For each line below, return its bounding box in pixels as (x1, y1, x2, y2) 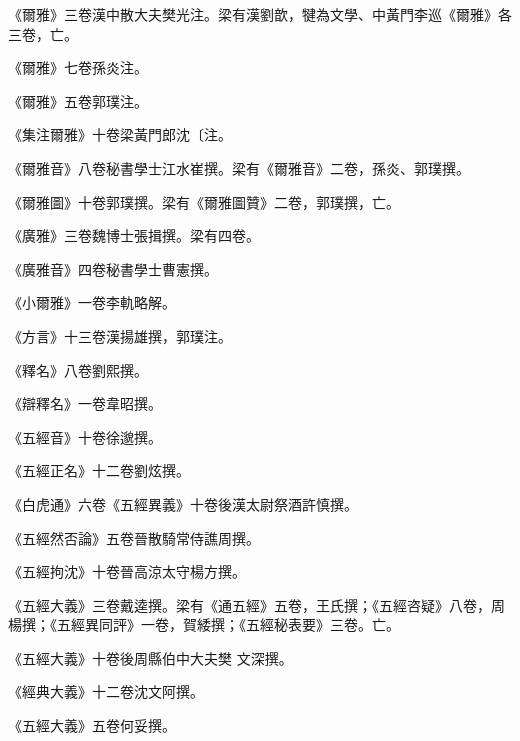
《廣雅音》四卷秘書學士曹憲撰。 (8, 258, 218, 279)
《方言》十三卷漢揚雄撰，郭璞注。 (8, 325, 232, 346)
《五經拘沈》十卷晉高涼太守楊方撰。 (8, 561, 246, 582)
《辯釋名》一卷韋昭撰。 (8, 393, 162, 414)
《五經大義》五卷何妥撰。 (8, 715, 176, 736)
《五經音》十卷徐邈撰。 (8, 426, 162, 447)
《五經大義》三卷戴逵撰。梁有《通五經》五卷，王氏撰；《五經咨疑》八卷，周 (8, 594, 505, 615)
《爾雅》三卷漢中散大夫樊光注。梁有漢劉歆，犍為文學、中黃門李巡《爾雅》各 (8, 4, 512, 24)
